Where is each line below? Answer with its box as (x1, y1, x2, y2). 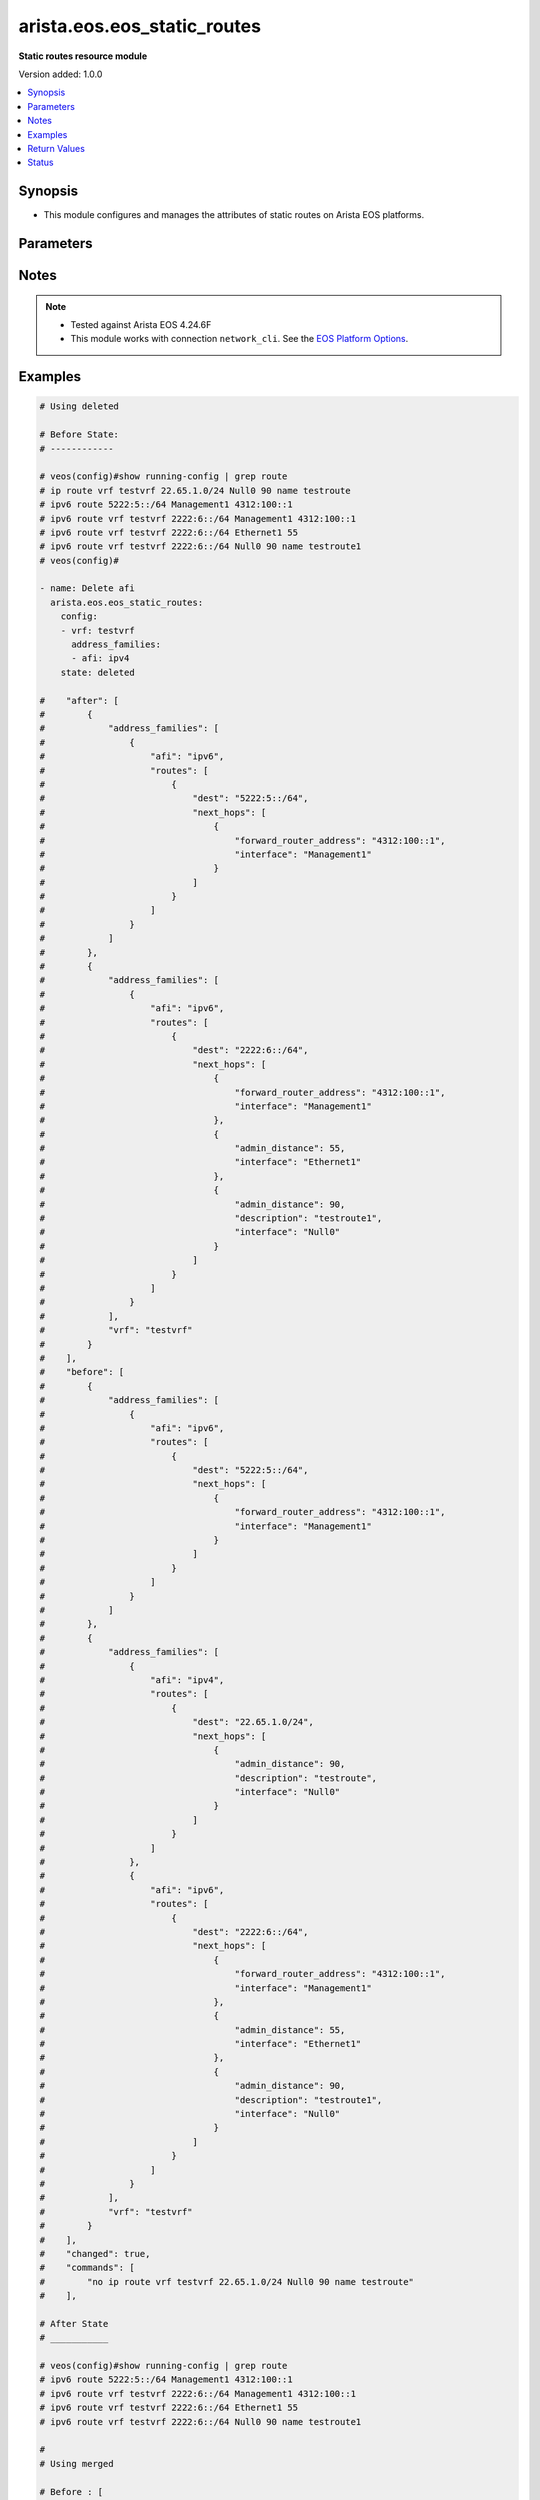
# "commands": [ (39, 2262, 135, 2274)
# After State (39, 2318, 109, 2329)
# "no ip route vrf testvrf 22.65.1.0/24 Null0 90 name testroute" (39, 2276, 415, 2287)
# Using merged (39, 2458, 114, 2469)
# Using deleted (39, 401, 120, 412)
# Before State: (39, 429, 120, 440)
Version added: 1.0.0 (18, 68, 103, 80)
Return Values (27, 142, 85, 154)
